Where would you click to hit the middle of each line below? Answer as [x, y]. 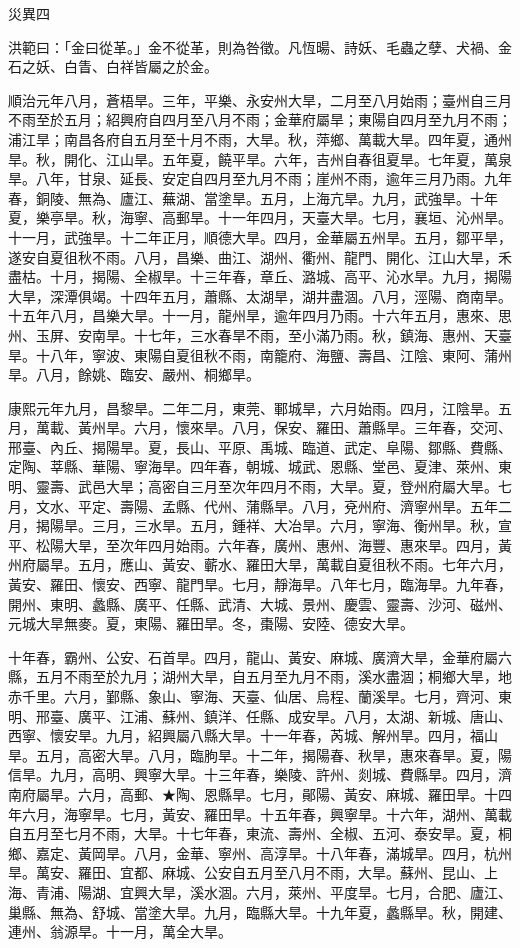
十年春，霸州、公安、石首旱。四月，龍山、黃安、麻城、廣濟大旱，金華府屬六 [260, 656]
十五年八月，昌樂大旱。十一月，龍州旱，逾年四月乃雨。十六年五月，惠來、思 [260, 315]
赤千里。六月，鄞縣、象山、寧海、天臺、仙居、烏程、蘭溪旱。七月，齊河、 [253, 696]
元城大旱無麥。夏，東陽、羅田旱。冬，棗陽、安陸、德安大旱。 [211, 623]
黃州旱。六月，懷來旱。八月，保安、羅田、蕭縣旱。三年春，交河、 [294, 427]
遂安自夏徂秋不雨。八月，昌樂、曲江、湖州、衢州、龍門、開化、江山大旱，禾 [260, 256]
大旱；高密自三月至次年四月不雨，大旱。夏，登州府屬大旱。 [301, 486]
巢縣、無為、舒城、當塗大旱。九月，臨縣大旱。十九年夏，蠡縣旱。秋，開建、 [260, 911]
